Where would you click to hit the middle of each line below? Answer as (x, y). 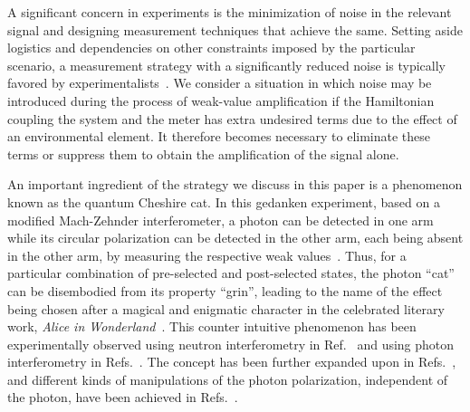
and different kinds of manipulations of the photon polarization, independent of (228, 379)
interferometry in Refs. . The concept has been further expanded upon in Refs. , (232, 362)
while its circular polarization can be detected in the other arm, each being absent (235, 238)
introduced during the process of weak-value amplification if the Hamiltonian (221, 100)
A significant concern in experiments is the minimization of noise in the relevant (230, 12)
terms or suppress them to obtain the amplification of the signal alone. (203, 153)
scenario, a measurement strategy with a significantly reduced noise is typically (226, 65)
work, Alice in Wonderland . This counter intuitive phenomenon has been (212, 326)
